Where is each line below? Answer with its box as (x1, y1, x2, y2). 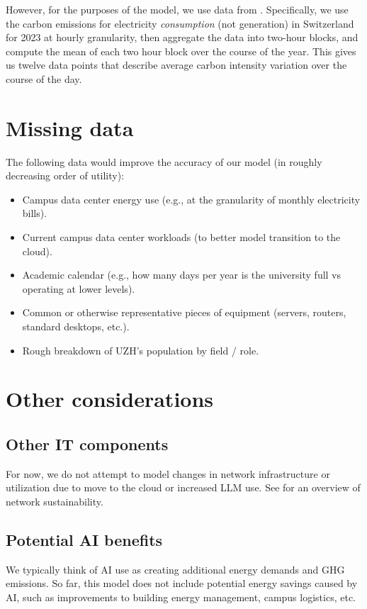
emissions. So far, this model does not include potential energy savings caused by (6, 576, 358, 591)
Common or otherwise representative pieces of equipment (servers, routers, (22, 305, 346, 320)
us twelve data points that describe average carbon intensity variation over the (6, 57, 347, 72)
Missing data (6, 113, 134, 142)
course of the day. (6, 71, 82, 86)
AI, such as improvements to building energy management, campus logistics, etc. (6, 589, 356, 604)
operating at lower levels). (22, 281, 135, 296)
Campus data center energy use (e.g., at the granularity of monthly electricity (22, 191, 361, 206)
